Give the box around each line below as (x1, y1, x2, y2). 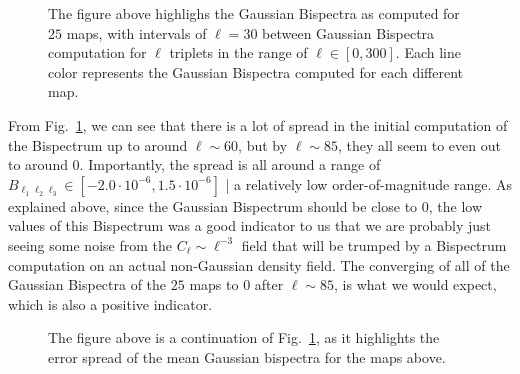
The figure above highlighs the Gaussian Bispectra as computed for (48, 3, 460, 23)
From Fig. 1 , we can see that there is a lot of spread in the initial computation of (8, 114, 508, 135)
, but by (238, 134, 288, 155)
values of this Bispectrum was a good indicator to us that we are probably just (8, 215, 492, 236)
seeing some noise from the (8, 234, 172, 255)
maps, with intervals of (66, 22, 207, 43)
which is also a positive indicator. (8, 293, 213, 314)
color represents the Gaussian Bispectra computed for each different (48, 61, 464, 82)
